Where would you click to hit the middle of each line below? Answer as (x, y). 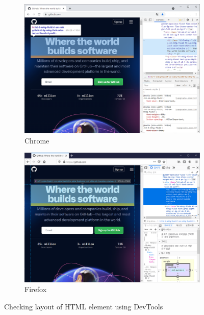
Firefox (36, 289)
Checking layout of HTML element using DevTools (84, 306)
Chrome (37, 140)
